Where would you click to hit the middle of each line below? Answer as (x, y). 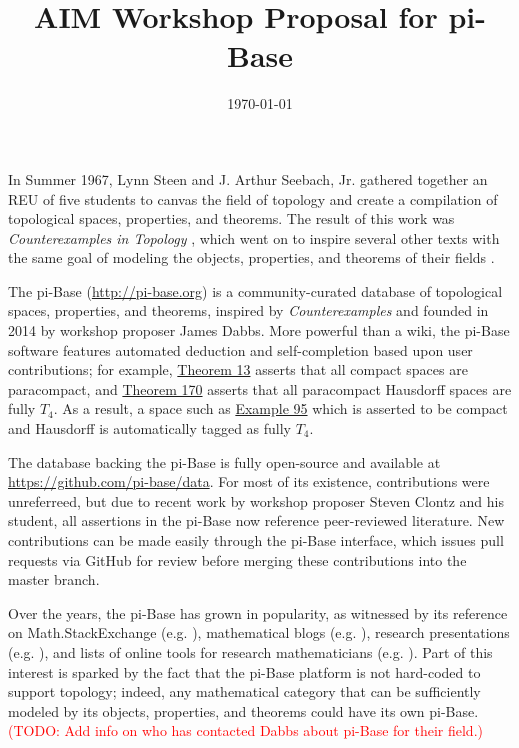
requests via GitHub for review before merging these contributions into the (237, 559)
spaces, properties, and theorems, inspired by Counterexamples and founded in (248, 310)
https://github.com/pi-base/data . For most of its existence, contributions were (249, 481)
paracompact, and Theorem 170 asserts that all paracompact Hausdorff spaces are (260, 388)
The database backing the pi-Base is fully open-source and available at (224, 461)
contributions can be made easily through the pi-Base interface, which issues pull (256, 540)
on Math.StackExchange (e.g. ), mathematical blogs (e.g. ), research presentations (259, 632)
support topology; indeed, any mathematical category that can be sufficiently (244, 691)
